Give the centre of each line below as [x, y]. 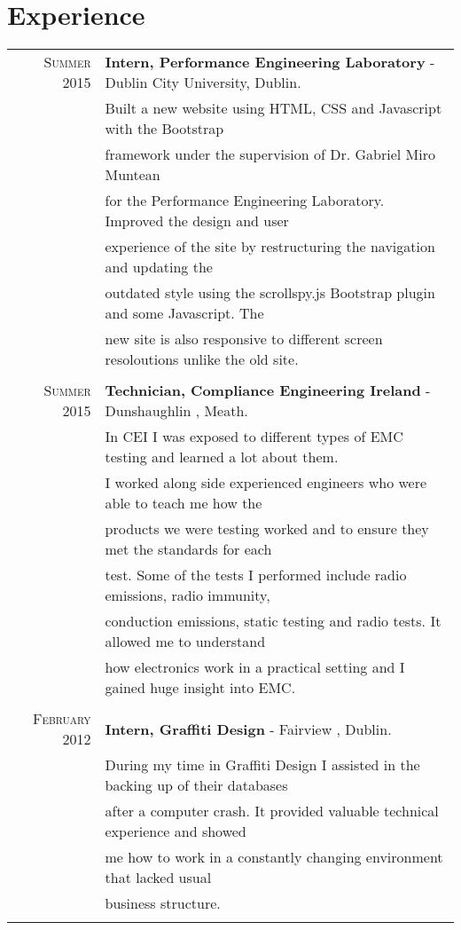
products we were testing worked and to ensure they [267, 529]
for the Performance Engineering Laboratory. [245, 201]
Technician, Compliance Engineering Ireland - [268, 390]
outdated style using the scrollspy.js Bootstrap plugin [270, 293]
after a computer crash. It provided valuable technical [272, 811]
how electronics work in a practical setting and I [255, 667]
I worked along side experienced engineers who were [266, 483]
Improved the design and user [197, 221]
